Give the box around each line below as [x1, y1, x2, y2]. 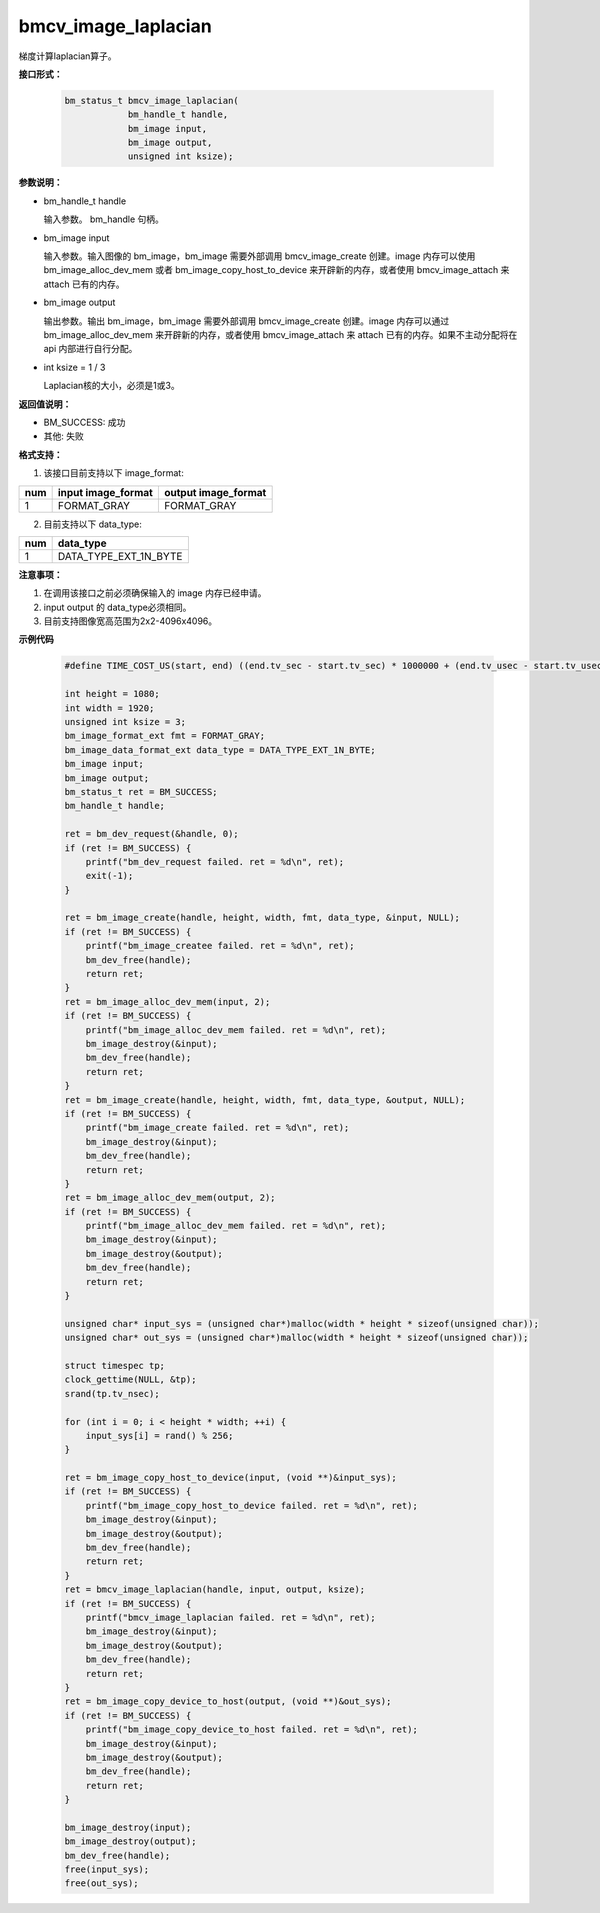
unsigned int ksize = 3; [64, 716, 187, 727]
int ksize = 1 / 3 [43, 361, 106, 373]
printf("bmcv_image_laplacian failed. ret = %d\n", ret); [85, 1612, 376, 1623]
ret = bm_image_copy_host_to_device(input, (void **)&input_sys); [64, 1472, 397, 1484]
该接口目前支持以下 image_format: [43, 467, 184, 479]
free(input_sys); [64, 1864, 150, 1875]
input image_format [57, 485, 154, 499]
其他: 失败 [43, 430, 84, 442]
